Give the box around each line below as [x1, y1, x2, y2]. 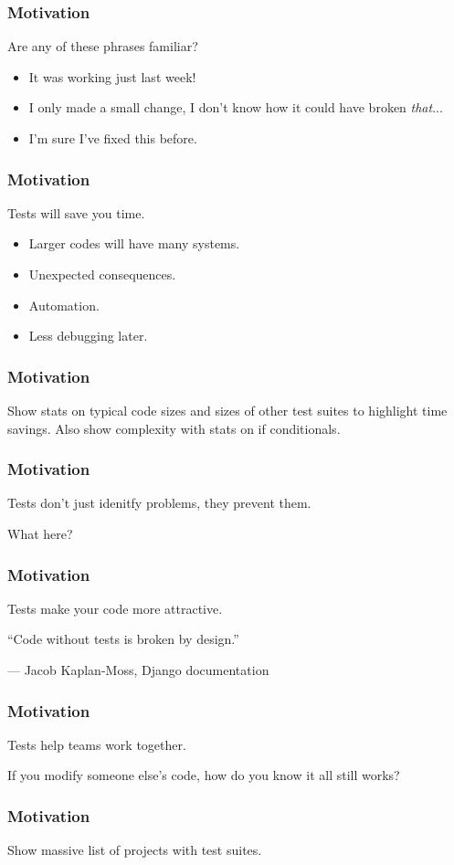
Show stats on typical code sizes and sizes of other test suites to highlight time [7, 401, 448, 419]
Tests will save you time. [7, 203, 145, 222]
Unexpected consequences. [28, 265, 176, 283]
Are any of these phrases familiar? [7, 37, 198, 56]
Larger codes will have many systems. [28, 234, 240, 253]
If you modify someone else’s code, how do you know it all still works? [7, 765, 400, 785]
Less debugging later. [28, 326, 148, 345]
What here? [7, 524, 73, 543]
